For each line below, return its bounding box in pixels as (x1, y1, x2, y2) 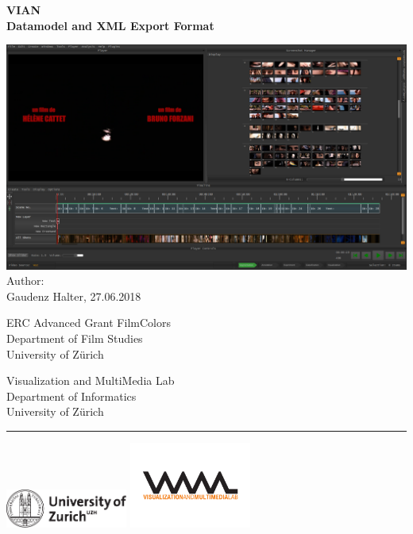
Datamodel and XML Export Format (6, 17, 214, 33)
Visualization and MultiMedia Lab (6, 372, 175, 389)
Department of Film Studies (6, 330, 143, 347)
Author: (6, 272, 44, 289)
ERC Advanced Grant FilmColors (6, 314, 171, 331)
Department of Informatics (6, 387, 137, 404)
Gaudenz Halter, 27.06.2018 (6, 287, 141, 304)
